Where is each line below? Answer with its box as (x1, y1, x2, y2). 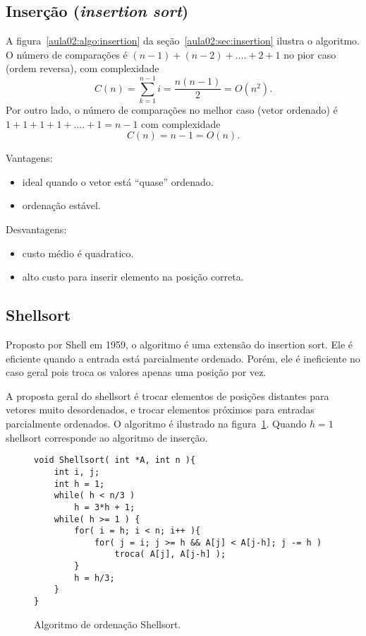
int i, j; (54, 466, 100, 477)
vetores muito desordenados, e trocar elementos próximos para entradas (6, 402, 315, 417)
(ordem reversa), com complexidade (6, 61, 159, 76)
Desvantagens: (6, 222, 67, 237)
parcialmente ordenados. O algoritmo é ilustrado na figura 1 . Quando (6, 416, 307, 431)
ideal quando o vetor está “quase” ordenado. (22, 174, 214, 189)
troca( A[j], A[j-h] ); (114, 549, 226, 560)
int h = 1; (54, 478, 105, 489)
